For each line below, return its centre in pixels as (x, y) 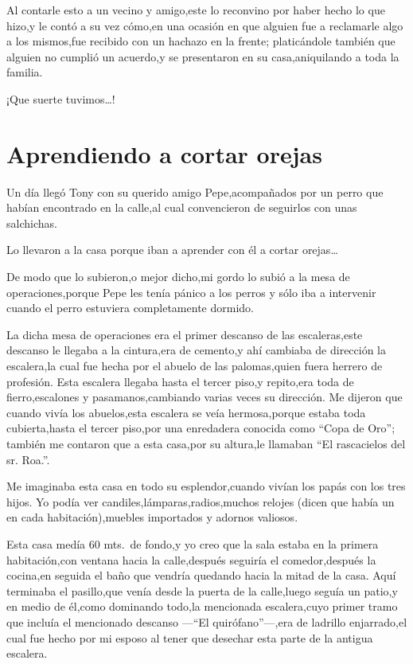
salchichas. (32, 223)
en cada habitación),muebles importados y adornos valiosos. (152, 517)
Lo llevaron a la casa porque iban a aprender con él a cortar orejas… (172, 250)
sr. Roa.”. (28, 459)
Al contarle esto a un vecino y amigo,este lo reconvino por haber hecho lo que (196, 10)
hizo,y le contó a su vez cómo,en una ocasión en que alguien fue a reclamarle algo (205, 25)
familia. (25, 72)
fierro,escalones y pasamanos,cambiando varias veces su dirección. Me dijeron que (205, 397)
